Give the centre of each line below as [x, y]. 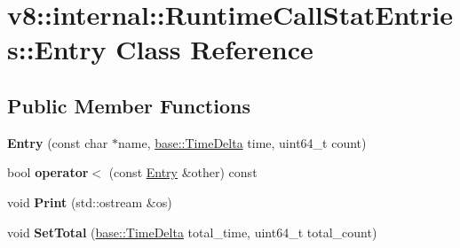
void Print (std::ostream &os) [90, 201]
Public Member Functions [129, 105]
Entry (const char [58, 142]
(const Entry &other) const [183, 172]
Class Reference [214, 49]
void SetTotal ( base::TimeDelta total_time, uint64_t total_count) [192, 232]
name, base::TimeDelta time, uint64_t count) [242, 142]
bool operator [48, 172]
